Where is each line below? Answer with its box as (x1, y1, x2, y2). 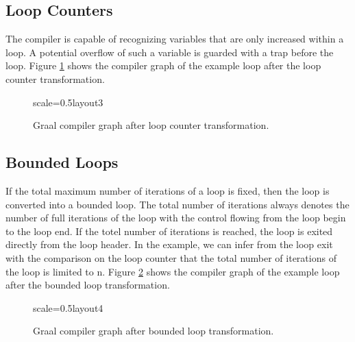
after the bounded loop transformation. (5, 278, 170, 292)
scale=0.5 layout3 (33, 95, 103, 109)
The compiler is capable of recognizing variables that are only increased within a (5, 32, 344, 46)
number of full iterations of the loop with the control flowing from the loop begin (5, 210, 346, 225)
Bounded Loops (5, 151, 119, 173)
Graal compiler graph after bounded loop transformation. (33, 323, 274, 338)
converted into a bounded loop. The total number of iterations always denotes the (5, 197, 350, 211)
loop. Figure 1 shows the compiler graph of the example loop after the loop (5, 58, 321, 73)
